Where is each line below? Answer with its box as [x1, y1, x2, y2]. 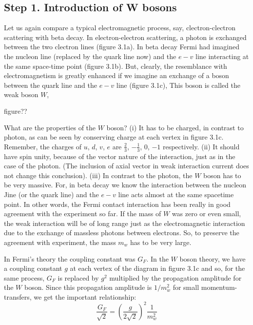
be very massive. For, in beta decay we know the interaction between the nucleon [4, 180, 247, 190]
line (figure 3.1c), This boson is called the [116, 80, 240, 90]
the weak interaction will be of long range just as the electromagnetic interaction [4, 218, 245, 228]
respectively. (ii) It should [162, 141, 240, 151]
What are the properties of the [4, 122, 96, 132]
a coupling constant [4, 263, 62, 273]
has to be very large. [130, 237, 192, 247]
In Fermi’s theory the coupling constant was [4, 253, 136, 264]
